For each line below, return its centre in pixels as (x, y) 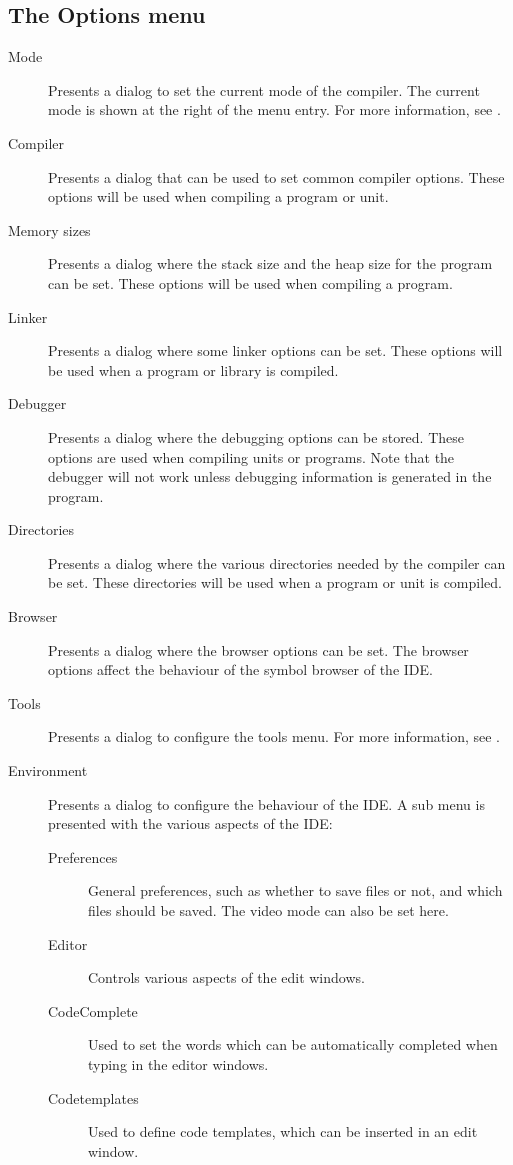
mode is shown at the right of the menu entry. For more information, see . (274, 109)
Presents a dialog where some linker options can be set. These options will (275, 350)
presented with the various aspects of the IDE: (190, 823)
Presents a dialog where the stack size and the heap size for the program (270, 263)
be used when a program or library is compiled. (193, 369)
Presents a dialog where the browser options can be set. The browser (258, 649)
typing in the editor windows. (178, 1063)
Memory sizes (49, 229)
